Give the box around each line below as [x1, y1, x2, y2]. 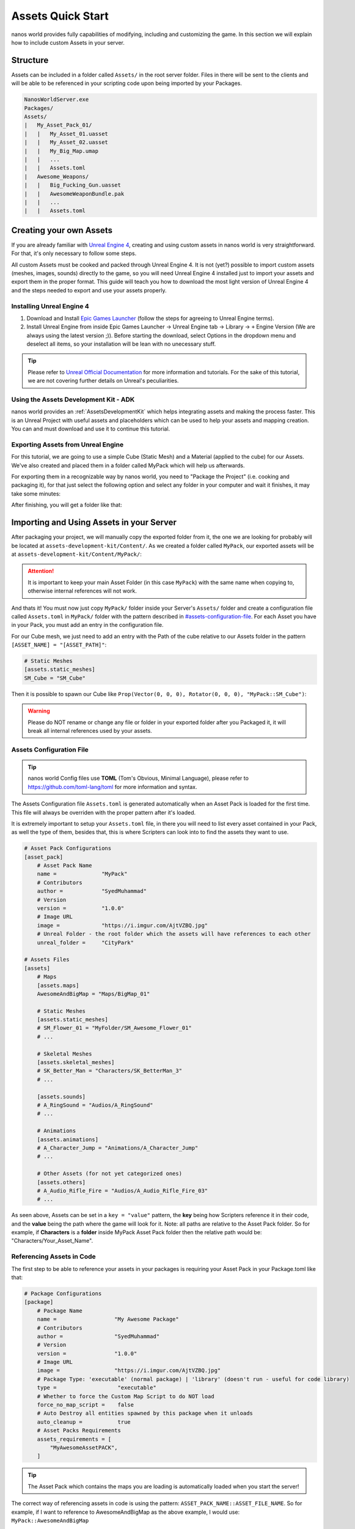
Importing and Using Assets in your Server [11, 517, 177, 528]
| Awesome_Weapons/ [24, 173, 89, 180]
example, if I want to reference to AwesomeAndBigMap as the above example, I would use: [11, 1508, 240, 1516]
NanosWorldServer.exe [24, 96, 89, 103]
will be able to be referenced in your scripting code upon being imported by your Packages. [11, 80, 243, 87]
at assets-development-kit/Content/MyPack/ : [11, 550, 142, 558]
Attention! [27, 568, 54, 575]
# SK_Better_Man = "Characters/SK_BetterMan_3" [37, 1067, 183, 1075]
